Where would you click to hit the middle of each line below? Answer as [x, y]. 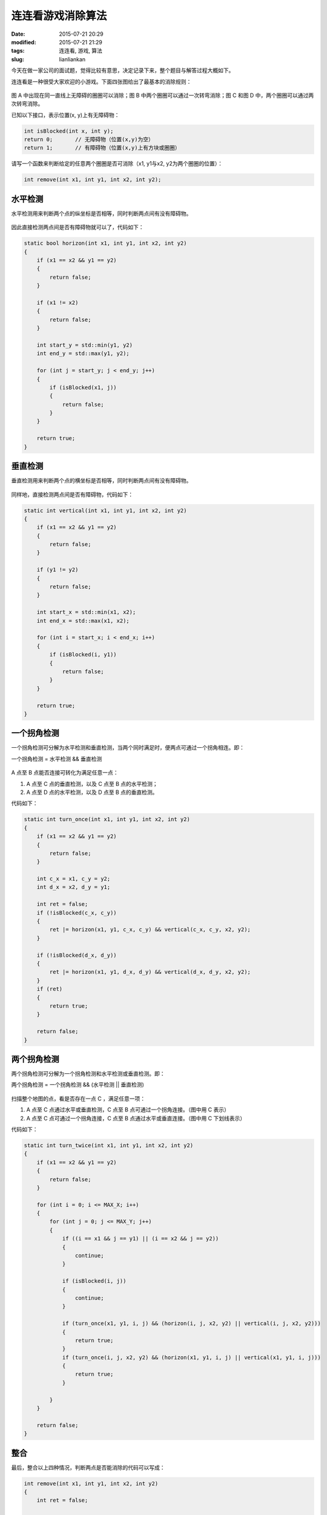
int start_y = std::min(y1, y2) [85, 345]
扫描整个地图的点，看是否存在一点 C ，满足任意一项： [78, 1098]
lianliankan [72, 59]
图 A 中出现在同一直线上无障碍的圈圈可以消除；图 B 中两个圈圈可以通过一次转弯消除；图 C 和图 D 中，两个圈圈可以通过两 [163, 95]
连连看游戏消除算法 [59, 16]
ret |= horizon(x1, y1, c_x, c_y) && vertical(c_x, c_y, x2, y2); [150, 930]
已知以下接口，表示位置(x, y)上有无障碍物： [65, 115]
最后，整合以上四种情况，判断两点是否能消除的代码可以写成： [88, 1467]
